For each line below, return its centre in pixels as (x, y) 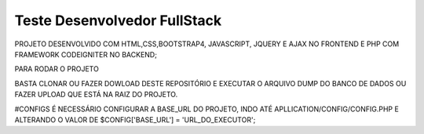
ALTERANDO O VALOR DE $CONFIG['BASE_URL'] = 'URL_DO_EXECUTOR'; (135, 120)
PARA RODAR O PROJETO (57, 69)
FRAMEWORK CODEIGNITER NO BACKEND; (86, 54)
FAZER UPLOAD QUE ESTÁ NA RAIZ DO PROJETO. (96, 95)
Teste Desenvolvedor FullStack (118, 20)
